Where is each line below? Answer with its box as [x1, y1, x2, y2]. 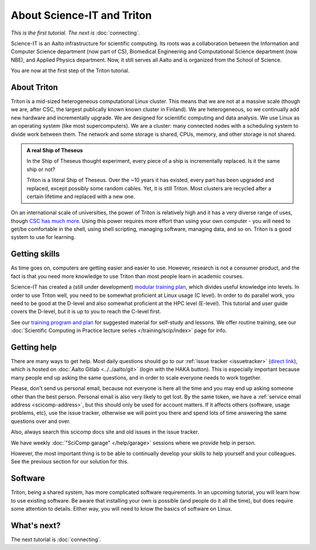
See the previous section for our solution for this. [11, 458, 129, 465]
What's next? [11, 520, 61, 530]
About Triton [11, 82, 59, 92]
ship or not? [26, 166, 56, 173]
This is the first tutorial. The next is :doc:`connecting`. [11, 29, 140, 36]
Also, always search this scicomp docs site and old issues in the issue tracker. [11, 428, 199, 436]
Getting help [11, 342, 57, 352]
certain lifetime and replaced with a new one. [26, 193, 136, 200]
